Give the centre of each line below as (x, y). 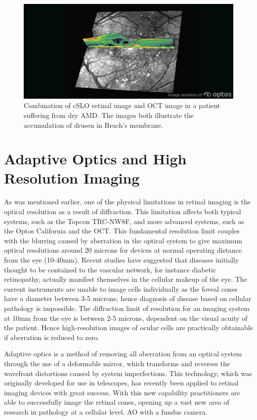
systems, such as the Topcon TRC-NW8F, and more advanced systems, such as (124, 221)
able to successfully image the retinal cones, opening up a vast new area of (117, 402)
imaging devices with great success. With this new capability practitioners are (122, 392)
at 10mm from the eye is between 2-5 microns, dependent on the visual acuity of (126, 318)
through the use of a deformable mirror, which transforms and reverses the (117, 363)
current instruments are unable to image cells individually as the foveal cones (121, 288)
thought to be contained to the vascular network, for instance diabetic (110, 269)
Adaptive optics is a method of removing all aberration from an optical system (123, 354)
